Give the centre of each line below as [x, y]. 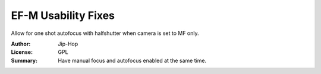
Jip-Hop [68, 44]
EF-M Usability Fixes [63, 15]
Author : [21, 44]
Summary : [24, 60]
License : [22, 52]
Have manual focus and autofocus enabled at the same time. [132, 60]
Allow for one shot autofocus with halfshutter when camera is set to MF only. [105, 33]
